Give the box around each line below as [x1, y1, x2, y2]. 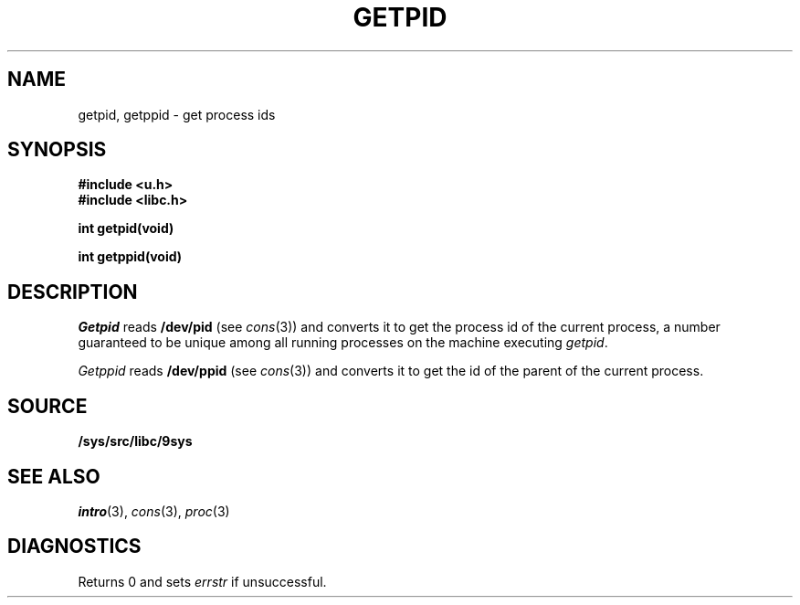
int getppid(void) [78, 249, 183, 265]
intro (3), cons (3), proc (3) [78, 503, 230, 519]
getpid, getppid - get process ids [78, 106, 276, 122]
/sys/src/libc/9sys [78, 433, 193, 450]
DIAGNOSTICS [7, 535, 142, 558]
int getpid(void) [78, 220, 174, 237]
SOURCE [7, 394, 88, 418]
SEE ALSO [7, 464, 100, 488]
